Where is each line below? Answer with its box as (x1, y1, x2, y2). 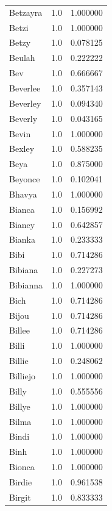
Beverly (9, 112, 38, 124)
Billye (9, 399, 30, 412)
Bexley (9, 142, 35, 155)
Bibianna (9, 278, 43, 291)
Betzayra (9, 5, 43, 18)
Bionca (9, 460, 35, 473)
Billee (9, 324, 30, 337)
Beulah (9, 51, 35, 64)
